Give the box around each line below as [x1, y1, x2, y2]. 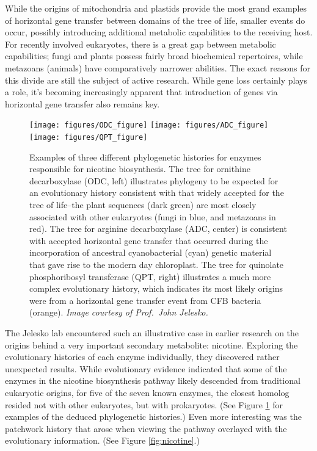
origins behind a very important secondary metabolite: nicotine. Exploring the [5, 338, 298, 351]
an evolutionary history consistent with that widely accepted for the [29, 186, 284, 199]
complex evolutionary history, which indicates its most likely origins [29, 282, 283, 295]
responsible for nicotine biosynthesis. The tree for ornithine [29, 162, 250, 175]
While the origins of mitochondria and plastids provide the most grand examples [5, 2, 307, 14]
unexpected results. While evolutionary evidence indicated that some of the [5, 362, 287, 375]
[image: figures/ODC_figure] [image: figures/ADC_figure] [29, 121, 269, 130]
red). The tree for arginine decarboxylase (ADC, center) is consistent [29, 222, 287, 235]
